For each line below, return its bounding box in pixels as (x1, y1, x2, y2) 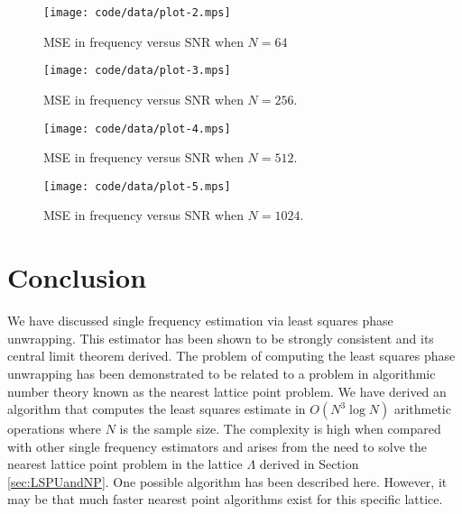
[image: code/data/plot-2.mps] (43, 6, 231, 19)
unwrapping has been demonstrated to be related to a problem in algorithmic (7, 363, 436, 382)
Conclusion (7, 259, 147, 296)
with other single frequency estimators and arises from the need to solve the (7, 436, 427, 455)
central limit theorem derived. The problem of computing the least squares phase (7, 346, 456, 365)
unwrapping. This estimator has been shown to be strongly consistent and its (7, 328, 434, 347)
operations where (7, 419, 101, 438)
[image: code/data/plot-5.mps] (43, 179, 231, 193)
